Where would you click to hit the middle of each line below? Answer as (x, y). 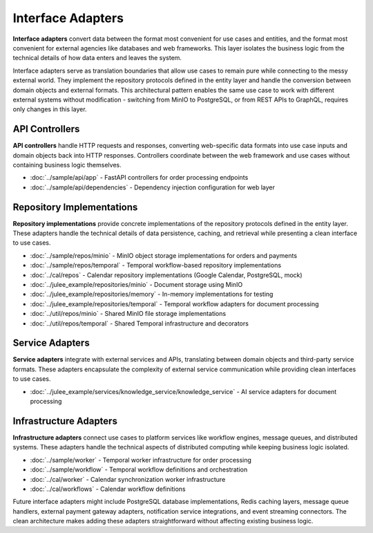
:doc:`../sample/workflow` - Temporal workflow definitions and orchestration (139, 469)
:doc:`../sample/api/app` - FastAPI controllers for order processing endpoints (139, 178)
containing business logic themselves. (67, 165)
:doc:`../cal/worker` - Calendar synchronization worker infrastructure (128, 479)
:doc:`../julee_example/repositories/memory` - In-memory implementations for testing (152, 294)
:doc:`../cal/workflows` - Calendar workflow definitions (108, 489)
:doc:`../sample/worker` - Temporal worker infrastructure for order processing (141, 460)
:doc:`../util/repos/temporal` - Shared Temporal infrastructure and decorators (139, 323)
